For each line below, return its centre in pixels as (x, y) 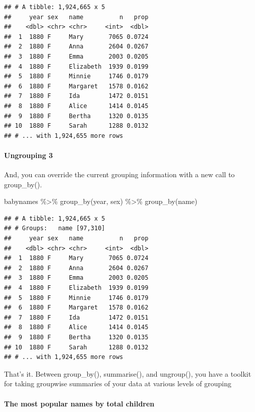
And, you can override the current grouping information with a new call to (119, 174)
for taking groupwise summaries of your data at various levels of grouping (118, 383)
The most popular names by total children (79, 403)
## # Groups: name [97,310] (55, 228)
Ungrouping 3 (28, 155)
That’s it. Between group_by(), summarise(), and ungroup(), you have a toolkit (128, 373)
